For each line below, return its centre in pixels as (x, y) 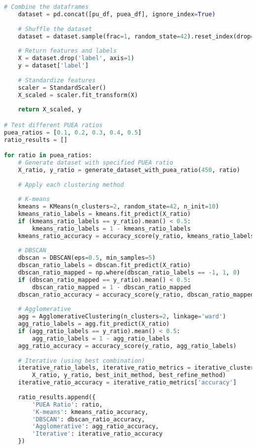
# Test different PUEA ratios (53, 125)
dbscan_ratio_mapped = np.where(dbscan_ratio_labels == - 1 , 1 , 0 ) (129, 273)
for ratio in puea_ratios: (48, 155)
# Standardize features (57, 80)
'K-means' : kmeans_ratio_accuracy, (90, 412)
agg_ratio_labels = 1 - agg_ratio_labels (101, 338)
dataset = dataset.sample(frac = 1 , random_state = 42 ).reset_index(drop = (136, 36)
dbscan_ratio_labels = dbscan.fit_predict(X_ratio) (104, 265)
